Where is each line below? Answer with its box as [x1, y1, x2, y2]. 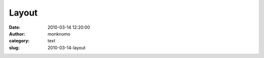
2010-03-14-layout [47, 44, 86, 51]
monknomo [47, 31, 70, 37]
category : [9, 38, 30, 44]
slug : [9, 44, 20, 51]
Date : [9, 24, 21, 30]
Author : [9, 31, 25, 37]
